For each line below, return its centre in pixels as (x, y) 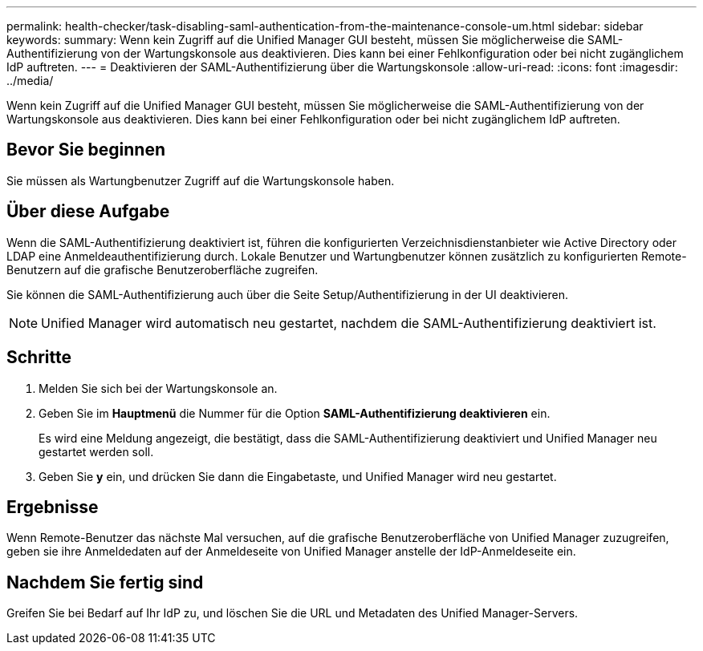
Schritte (39, 358)
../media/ (30, 81)
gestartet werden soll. (96, 451)
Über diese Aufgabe (88, 212)
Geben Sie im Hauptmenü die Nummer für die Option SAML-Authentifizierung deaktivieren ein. (295, 413)
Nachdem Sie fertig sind (105, 582)
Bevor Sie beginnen (86, 150)
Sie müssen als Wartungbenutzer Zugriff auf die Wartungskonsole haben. (201, 180)
